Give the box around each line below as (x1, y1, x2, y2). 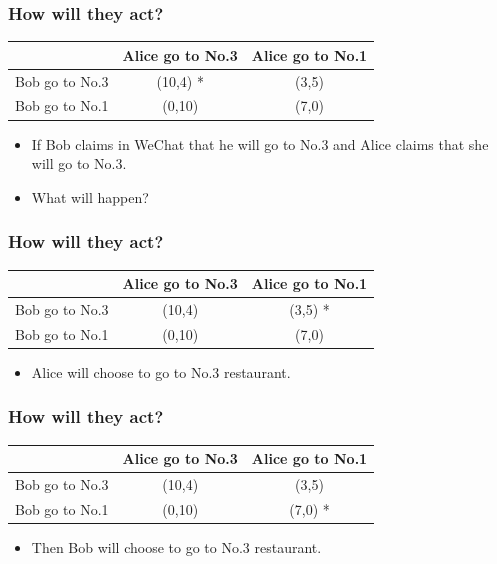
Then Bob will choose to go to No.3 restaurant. (31, 536, 322, 557)
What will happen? (31, 186, 149, 207)
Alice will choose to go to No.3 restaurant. (31, 361, 291, 382)
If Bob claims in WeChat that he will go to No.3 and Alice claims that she (31, 133, 489, 154)
